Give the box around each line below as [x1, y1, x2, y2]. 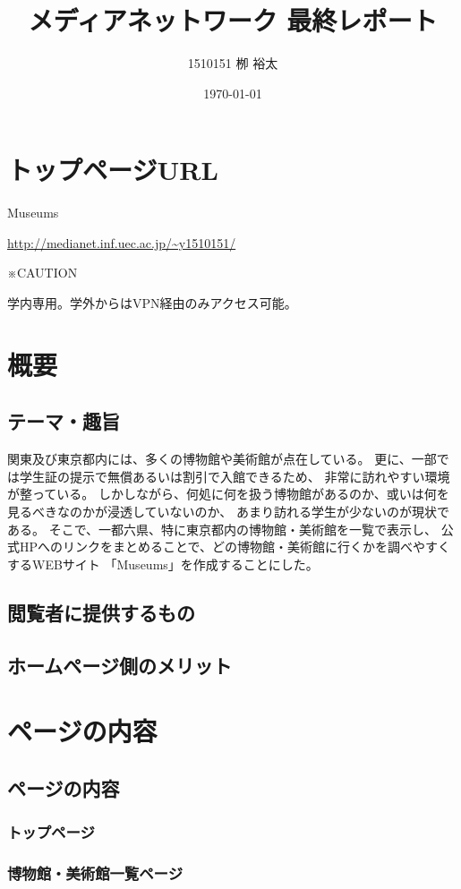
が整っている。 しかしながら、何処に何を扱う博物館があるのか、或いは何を [7, 484, 449, 503]
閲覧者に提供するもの [7, 598, 195, 626]
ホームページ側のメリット [7, 651, 232, 679]
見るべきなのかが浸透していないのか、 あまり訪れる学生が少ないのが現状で [7, 501, 449, 520]
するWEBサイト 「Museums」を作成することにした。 [7, 554, 319, 573]
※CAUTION [7, 263, 78, 282]
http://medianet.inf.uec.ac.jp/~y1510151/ [7, 233, 236, 252]
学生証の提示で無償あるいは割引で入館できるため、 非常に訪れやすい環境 [19, 466, 450, 485]
